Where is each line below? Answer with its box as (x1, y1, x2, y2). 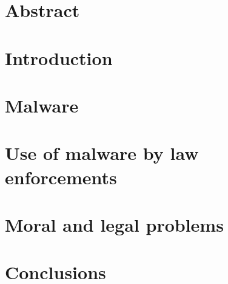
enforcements (5, 164, 117, 189)
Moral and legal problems (5, 212, 224, 237)
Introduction (5, 45, 113, 70)
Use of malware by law (5, 140, 199, 165)
